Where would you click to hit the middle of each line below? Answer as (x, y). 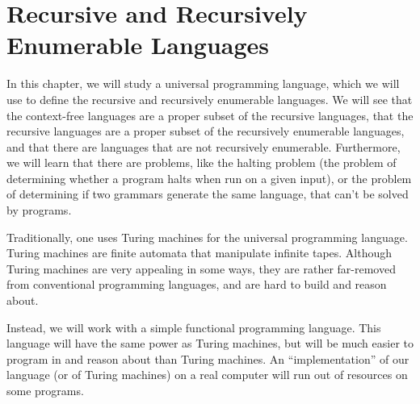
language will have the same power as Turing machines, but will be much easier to (210, 343)
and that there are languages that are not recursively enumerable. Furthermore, (204, 146)
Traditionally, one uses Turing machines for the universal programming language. (207, 237)
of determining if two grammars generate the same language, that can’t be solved (208, 194)
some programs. (45, 390)
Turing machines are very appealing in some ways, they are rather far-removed (201, 268)
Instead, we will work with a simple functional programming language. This (194, 327)
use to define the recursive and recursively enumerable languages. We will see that (210, 99)
